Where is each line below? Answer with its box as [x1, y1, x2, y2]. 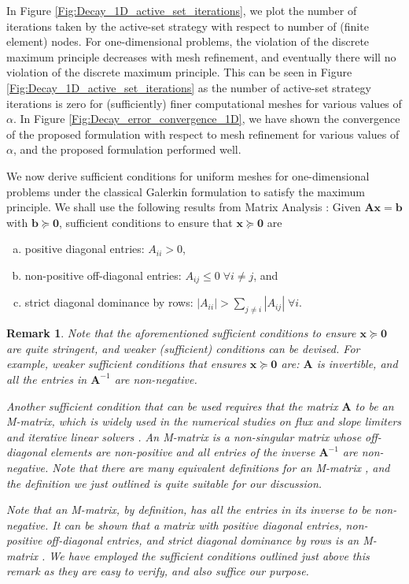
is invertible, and [316, 355, 398, 372]
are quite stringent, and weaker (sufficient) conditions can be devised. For [6, 340, 360, 356]
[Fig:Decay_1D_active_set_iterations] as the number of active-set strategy [6, 79, 371, 95]
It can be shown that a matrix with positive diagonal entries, [52, 516, 342, 533]
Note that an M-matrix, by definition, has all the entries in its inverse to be [6, 501, 371, 518]
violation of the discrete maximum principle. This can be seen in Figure [6, 64, 352, 80]
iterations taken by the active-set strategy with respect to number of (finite [6, 17, 369, 34]
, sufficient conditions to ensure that [59, 214, 233, 230]
